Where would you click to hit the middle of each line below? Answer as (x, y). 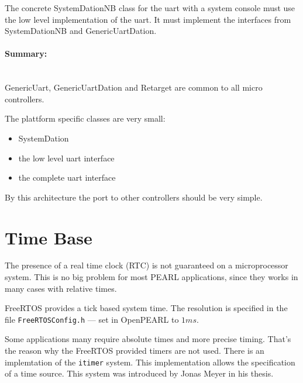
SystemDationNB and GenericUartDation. (81, 31)
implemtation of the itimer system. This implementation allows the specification (150, 362)
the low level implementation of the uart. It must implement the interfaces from (148, 19)
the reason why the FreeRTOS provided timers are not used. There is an (135, 351)
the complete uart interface (67, 177)
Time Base (49, 237)
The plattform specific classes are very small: (85, 118)
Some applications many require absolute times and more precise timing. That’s (148, 339)
